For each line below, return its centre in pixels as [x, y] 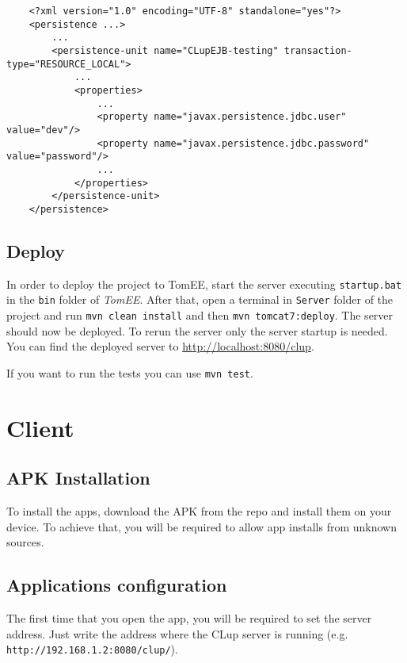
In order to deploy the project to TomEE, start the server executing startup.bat [204, 284]
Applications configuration [117, 585]
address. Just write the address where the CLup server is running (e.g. [177, 633]
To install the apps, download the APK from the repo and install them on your [199, 511]
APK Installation [78, 478]
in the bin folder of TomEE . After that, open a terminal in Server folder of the [200, 299]
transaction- [318, 50]
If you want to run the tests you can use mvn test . [130, 372]
